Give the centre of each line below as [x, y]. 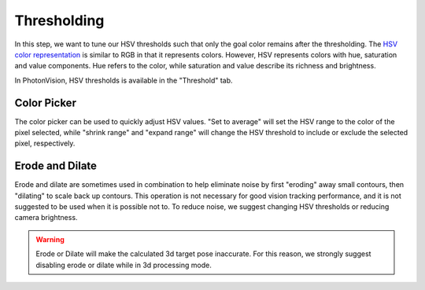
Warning [50, 239]
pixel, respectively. [45, 143]
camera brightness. [46, 218]
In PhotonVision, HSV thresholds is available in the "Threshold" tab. [124, 80]
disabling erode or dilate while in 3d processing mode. [124, 265]
